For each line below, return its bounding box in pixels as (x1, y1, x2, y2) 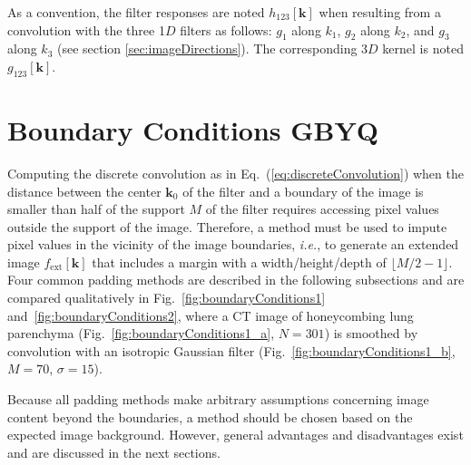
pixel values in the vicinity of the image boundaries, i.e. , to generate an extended (7, 235, 459, 254)
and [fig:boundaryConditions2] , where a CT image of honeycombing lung (7, 305, 414, 325)
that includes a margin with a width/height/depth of (92, 252, 387, 271)
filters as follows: (180, 20, 272, 39)
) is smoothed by (324, 324, 418, 343)
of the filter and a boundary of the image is (182, 181, 424, 200)
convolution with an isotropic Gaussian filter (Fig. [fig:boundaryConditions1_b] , (7, 341, 456, 360)
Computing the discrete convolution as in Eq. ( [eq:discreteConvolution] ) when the (7, 163, 464, 182)
